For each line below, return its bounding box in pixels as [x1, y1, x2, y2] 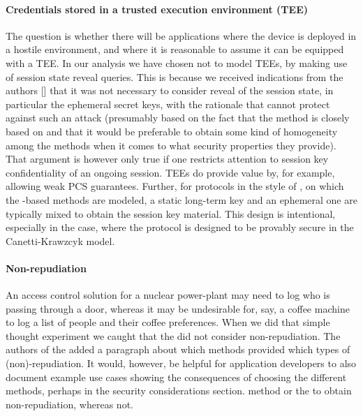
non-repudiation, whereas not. [6, 396, 133, 411]
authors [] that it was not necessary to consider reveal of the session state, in [6, 83, 334, 98]
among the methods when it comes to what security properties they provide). [6, 138, 336, 152]
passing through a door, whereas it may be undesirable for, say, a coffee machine [6, 301, 350, 315]
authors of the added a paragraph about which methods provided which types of [6, 342, 350, 357]
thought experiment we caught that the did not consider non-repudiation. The [6, 328, 341, 343]
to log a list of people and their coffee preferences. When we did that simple [6, 315, 330, 329]
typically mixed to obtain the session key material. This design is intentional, [6, 206, 336, 221]
